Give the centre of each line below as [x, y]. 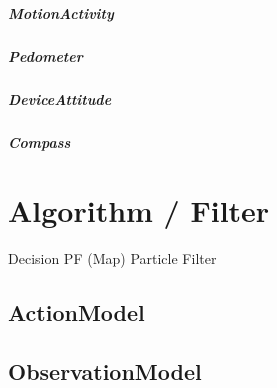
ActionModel [76, 312]
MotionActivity [61, 12]
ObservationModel [105, 370]
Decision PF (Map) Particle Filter [112, 258]
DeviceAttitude [60, 98]
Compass [39, 141]
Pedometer [45, 55]
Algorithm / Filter [139, 210]
